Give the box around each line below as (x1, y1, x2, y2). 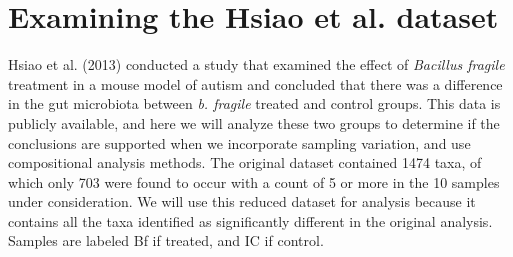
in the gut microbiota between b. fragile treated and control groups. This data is (8, 93, 501, 114)
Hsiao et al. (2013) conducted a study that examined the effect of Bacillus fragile (8, 54, 505, 75)
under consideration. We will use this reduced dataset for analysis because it (8, 191, 476, 212)
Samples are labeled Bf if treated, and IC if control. (8, 230, 324, 251)
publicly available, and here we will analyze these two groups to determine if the (8, 112, 500, 133)
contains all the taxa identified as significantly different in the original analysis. (8, 210, 493, 231)
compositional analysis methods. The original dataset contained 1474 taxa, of (8, 152, 482, 173)
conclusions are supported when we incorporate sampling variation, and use (8, 132, 471, 153)
